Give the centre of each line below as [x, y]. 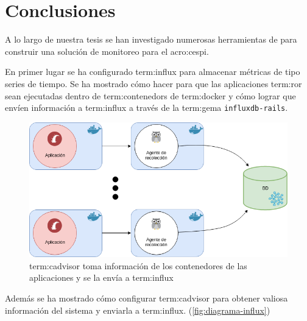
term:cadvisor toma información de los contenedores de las [138, 265]
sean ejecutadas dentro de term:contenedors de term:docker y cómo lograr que [150, 95]
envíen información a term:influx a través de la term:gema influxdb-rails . [146, 108]
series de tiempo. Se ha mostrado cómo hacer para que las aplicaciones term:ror [153, 83]
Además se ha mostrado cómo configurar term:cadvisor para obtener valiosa [146, 298]
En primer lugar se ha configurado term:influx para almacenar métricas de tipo [153, 72]
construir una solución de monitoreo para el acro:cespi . [107, 51]
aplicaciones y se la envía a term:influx [101, 277]
